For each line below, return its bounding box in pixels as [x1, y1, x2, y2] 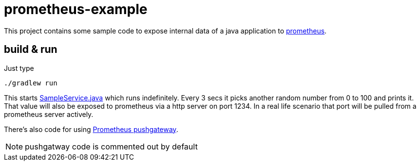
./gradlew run [4, 79, 57, 87]
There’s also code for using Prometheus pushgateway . [4, 125, 178, 133]
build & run [4, 43, 57, 56]
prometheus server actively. [4, 110, 94, 118]
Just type [4, 64, 34, 72]
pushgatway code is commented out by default [25, 141, 198, 151]
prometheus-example [4, 1, 148, 17]
